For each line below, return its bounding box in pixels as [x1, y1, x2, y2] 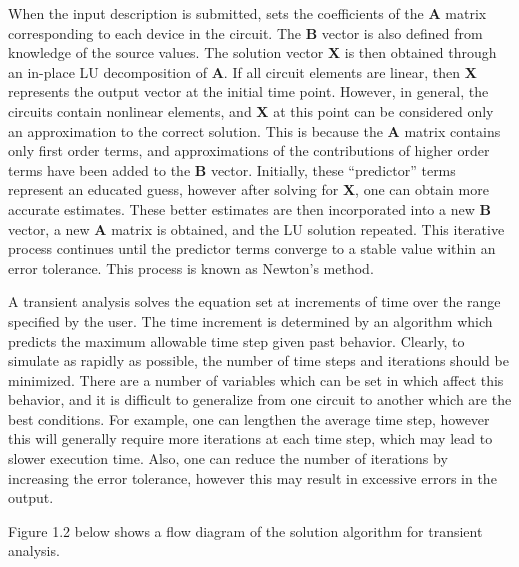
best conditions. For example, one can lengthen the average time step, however [8, 408, 490, 429]
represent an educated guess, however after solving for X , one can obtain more [8, 179, 489, 200]
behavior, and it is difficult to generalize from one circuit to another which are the [8, 389, 512, 410]
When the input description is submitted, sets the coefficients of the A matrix [8, 3, 487, 23]
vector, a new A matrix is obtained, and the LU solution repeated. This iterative [8, 218, 505, 239]
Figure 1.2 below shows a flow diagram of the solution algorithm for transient [8, 520, 483, 541]
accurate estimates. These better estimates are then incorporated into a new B [8, 198, 491, 219]
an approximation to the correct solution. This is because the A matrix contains [8, 120, 501, 141]
